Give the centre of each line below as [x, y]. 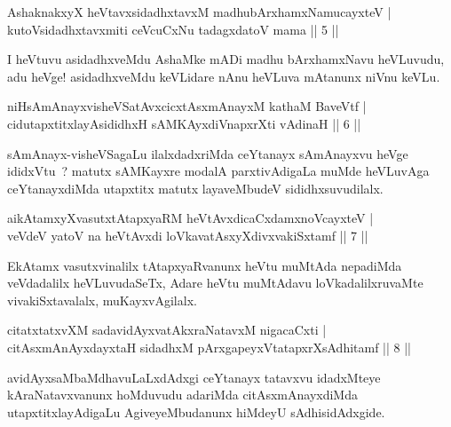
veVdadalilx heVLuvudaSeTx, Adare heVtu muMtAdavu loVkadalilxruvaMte [215, 283]
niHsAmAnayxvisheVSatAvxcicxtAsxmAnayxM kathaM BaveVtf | [187, 106]
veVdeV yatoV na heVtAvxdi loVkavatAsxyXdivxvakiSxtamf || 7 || [188, 235]
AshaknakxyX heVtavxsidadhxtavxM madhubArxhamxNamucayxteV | [199, 12]
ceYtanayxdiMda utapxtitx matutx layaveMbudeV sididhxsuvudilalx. [195, 188]
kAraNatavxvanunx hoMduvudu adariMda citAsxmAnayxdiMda [182, 395]
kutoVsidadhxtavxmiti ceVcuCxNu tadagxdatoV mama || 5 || [173, 29]
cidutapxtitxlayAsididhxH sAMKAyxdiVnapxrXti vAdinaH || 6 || [184, 123]
